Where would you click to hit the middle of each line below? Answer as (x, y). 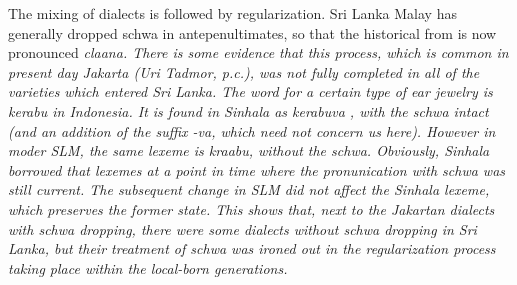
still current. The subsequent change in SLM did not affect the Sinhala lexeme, (249, 189)
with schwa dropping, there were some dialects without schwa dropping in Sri (242, 228)
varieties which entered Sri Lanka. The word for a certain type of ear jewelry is (250, 91)
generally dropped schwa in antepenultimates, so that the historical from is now (252, 32)
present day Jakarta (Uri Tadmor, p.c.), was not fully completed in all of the (244, 71)
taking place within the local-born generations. (148, 267)
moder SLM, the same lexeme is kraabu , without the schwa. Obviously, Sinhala (249, 150)
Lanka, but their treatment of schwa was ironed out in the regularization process (252, 248)
